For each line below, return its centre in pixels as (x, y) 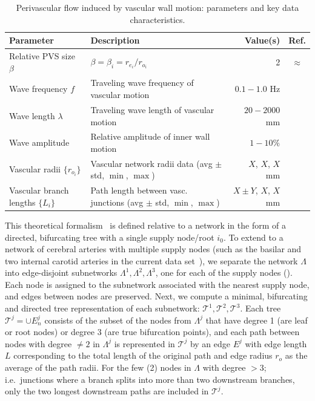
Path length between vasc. (139, 190)
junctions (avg (117, 202)
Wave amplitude (39, 142)
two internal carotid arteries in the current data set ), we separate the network (151, 260)
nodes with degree (38, 343)
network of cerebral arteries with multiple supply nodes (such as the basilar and (153, 249)
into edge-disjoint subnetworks (61, 272)
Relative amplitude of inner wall (150, 136)
